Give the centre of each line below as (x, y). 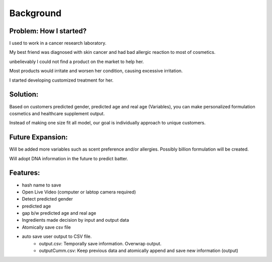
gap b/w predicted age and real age (59, 213)
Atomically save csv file (46, 227)
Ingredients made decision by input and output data (76, 220)
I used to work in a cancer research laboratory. (58, 43)
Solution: (24, 94)
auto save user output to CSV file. (57, 236)
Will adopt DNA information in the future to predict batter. (69, 158)
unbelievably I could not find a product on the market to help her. (77, 61)
